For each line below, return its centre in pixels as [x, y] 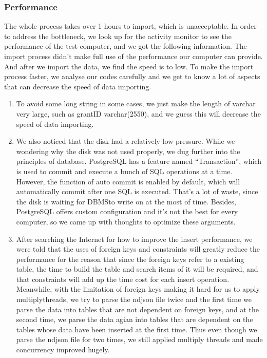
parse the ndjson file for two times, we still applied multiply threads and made [139, 339]
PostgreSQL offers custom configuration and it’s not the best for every [127, 211]
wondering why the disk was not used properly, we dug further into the [128, 151]
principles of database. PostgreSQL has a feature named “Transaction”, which [139, 161]
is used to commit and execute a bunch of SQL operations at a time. [124, 171]
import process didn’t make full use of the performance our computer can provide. [133, 56]
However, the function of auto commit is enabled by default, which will [128, 181]
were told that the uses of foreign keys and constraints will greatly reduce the [138, 249]
